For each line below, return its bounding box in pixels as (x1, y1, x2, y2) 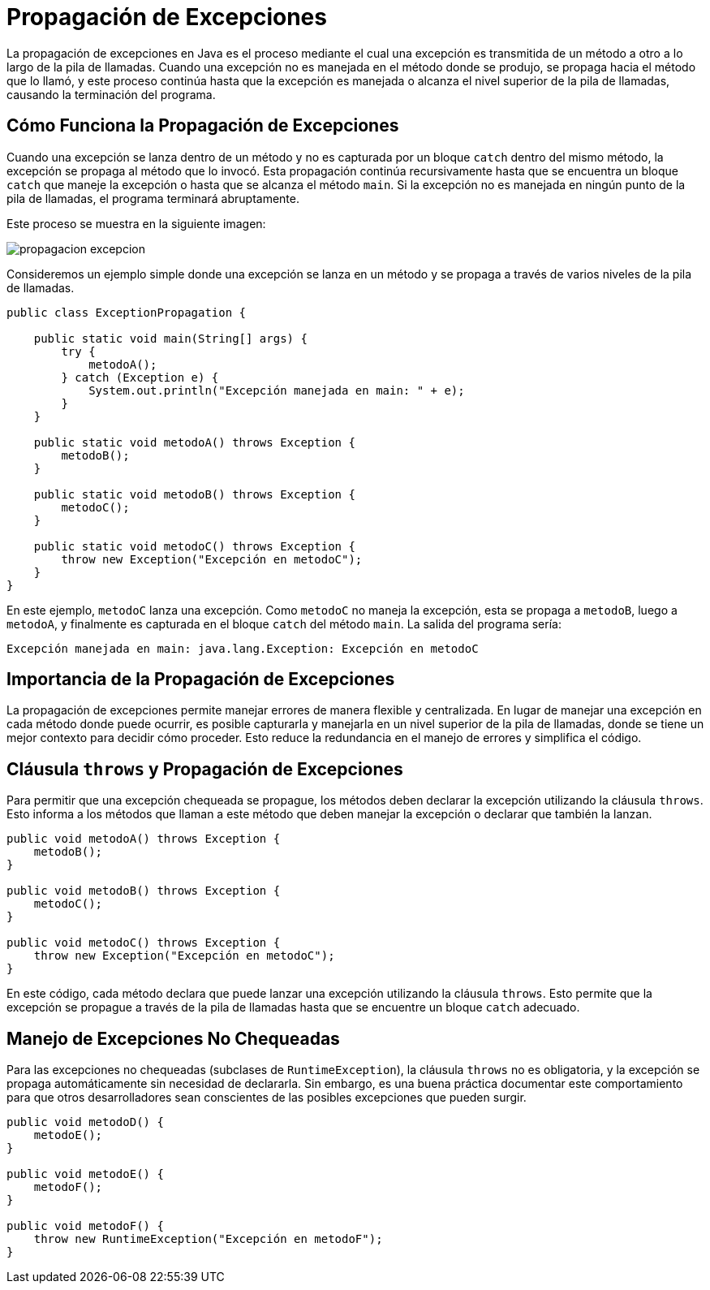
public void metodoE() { (6, 1167, 164, 1181)
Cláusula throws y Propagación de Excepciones (6, 758, 403, 779)
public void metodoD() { (6, 1115, 164, 1129)
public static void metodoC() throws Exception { (33, 539, 355, 553)
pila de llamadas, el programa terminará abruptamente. (6, 191, 300, 205)
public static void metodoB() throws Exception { (33, 487, 355, 501)
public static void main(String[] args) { (33, 331, 308, 345)
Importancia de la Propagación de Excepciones (6, 669, 395, 690)
